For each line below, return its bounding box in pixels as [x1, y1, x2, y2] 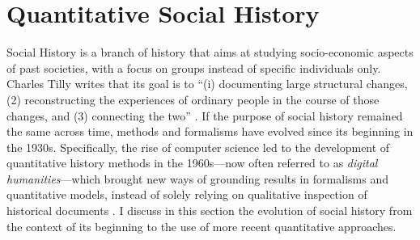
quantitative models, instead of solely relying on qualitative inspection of [6, 186, 367, 203]
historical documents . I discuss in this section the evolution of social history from [6, 202, 413, 219]
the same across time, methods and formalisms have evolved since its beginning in [6, 123, 414, 140]
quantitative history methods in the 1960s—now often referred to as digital [6, 154, 378, 171]
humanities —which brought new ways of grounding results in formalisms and [6, 170, 388, 187]
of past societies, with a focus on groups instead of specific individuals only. [6, 59, 381, 76]
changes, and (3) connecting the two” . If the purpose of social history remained [6, 107, 403, 124]
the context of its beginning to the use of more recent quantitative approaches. [6, 217, 397, 234]
